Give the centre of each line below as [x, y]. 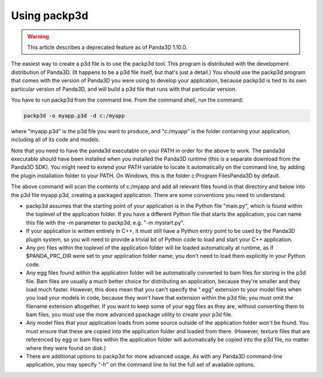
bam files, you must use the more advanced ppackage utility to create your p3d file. [129, 315]
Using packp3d [50, 16]
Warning [38, 36]
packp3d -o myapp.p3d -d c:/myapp [74, 116]
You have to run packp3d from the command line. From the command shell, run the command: [127, 100]
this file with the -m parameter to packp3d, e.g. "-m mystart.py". [105, 222]
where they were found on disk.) [66, 348]
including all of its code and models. [56, 140]
